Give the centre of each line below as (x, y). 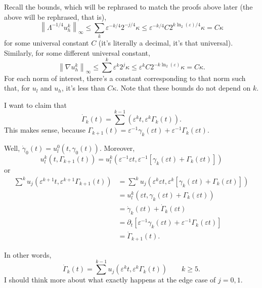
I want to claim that (36, 105)
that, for (17, 88)
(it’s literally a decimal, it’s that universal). (166, 43)
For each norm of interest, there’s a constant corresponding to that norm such (125, 78)
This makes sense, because (45, 130)
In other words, (28, 254)
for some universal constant (47, 43)
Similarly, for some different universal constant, (77, 52)
